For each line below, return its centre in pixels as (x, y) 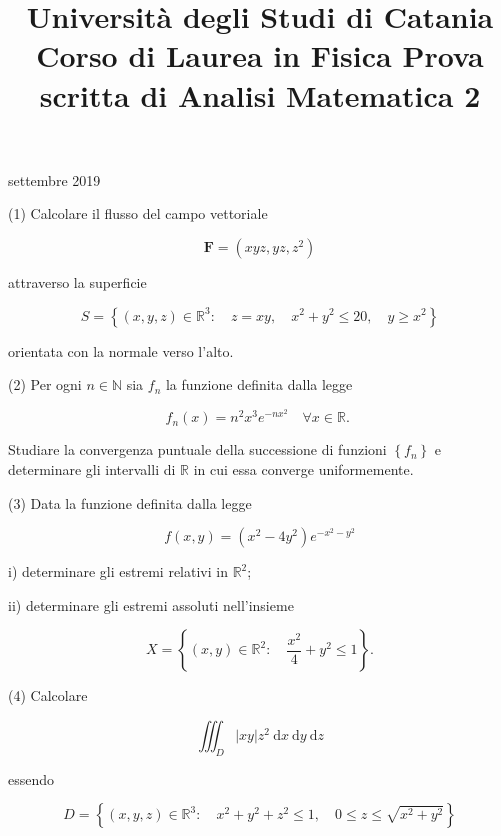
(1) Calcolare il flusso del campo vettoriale (138, 213)
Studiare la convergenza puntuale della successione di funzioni (197, 449)
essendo (31, 778)
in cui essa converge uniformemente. (303, 468)
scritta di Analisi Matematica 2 (260, 94)
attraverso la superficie (77, 281)
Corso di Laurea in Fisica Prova (260, 55)
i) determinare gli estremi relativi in (118, 571)
